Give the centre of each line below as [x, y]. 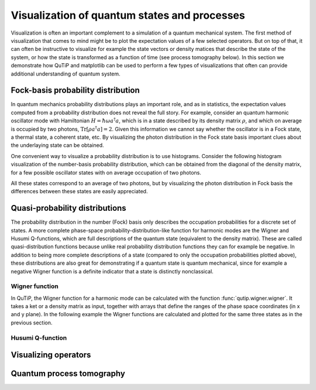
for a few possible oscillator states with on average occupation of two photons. [106, 172]
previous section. [32, 323]
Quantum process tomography [68, 374]
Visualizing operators [51, 355]
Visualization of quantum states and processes [128, 15]
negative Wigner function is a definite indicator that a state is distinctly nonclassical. [112, 271]
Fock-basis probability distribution [75, 90]
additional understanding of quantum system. [66, 74]
